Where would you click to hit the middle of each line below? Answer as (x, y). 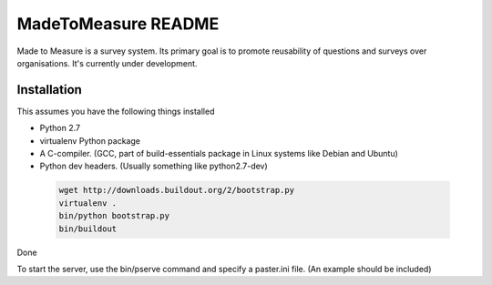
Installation (49, 90)
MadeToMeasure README (118, 24)
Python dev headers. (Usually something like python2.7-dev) (154, 166)
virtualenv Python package (90, 140)
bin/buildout (88, 229)
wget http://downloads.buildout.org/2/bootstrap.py (177, 190)
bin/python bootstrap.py (114, 216)
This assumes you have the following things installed (116, 111)
